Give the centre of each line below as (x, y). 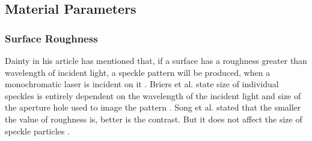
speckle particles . (37, 131)
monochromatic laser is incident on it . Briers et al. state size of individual (142, 84)
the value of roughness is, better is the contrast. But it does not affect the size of (154, 119)
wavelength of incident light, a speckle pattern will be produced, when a (138, 72)
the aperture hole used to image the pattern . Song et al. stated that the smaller (153, 107)
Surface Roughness (51, 38)
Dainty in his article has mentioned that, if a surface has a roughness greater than (156, 60)
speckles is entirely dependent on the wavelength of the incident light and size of (153, 95)
